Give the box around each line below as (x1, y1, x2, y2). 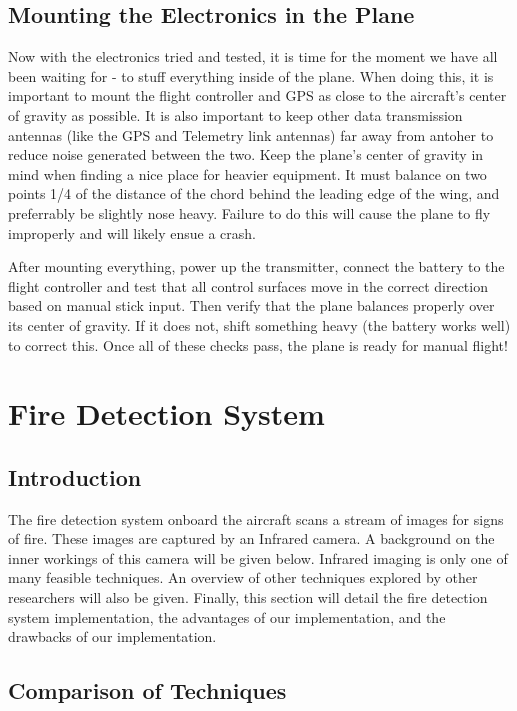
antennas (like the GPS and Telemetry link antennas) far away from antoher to (8, 124, 494, 145)
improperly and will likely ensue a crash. (8, 222, 257, 243)
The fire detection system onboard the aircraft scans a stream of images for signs (8, 508, 504, 529)
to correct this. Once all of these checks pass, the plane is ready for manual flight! (8, 334, 508, 355)
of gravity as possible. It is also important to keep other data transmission (8, 104, 463, 125)
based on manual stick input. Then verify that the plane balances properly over (8, 295, 495, 316)
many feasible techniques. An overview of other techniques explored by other (8, 567, 478, 588)
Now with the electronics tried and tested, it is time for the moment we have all (8, 46, 498, 67)
